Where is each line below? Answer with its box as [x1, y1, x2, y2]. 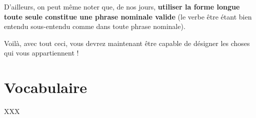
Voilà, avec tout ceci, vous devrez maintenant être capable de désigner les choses [4, 37, 250, 48]
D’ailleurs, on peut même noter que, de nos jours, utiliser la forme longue [4, 1, 240, 11]
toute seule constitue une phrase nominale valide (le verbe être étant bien [4, 11, 252, 21]
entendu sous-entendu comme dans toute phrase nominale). [4, 21, 185, 31]
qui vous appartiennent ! [4, 47, 79, 58]
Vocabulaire [4, 77, 87, 97]
